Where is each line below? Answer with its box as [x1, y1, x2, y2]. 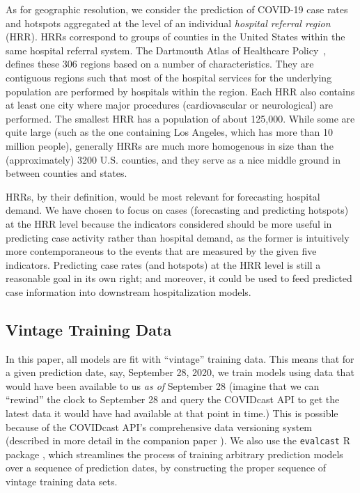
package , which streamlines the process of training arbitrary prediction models [6, 446, 343, 461]
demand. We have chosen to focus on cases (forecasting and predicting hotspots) [6, 203, 349, 217]
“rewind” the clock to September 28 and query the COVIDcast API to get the [6, 392, 340, 407]
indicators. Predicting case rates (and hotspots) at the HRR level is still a [6, 257, 321, 272]
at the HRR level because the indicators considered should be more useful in [6, 216, 332, 230]
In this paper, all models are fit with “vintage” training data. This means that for [6, 351, 354, 366]
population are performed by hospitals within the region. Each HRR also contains [6, 84, 355, 98]
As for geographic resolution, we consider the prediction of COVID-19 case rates [6, 2, 348, 16]
